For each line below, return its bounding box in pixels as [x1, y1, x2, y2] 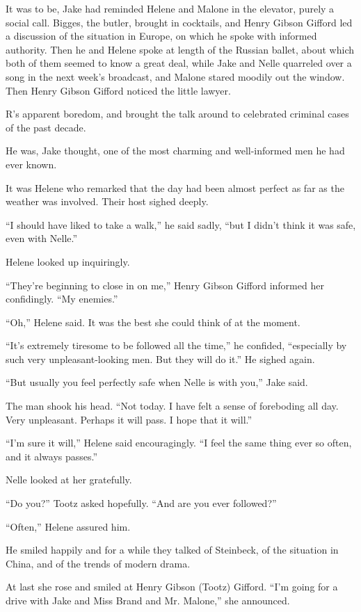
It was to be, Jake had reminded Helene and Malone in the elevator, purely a [6, 1, 335, 15]
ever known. [6, 156, 57, 171]
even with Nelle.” [6, 231, 78, 245]
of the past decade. [6, 120, 86, 134]
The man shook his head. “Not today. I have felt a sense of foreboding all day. [6, 398, 339, 413]
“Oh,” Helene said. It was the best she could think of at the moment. [6, 314, 300, 329]
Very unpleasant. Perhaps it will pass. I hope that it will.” [6, 412, 252, 426]
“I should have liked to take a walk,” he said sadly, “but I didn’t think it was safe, [6, 217, 356, 232]
